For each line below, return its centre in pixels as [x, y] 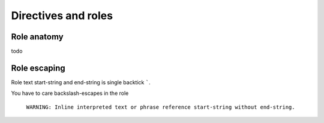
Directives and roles [62, 16]
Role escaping [38, 68]
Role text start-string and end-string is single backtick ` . [81, 82]
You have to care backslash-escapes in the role [70, 93]
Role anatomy [37, 37]
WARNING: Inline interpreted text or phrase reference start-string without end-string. [160, 107]
